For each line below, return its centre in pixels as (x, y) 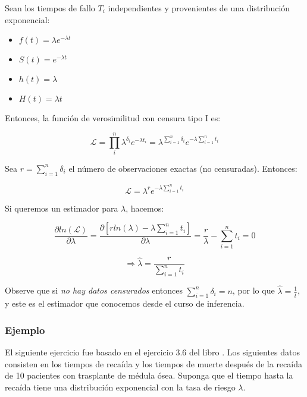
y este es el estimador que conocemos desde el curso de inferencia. (125, 303)
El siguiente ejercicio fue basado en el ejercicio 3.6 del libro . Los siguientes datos (152, 352)
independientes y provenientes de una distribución (199, 8)
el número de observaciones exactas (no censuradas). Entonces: (183, 168)
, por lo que (253, 290)
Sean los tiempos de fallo (50, 8)
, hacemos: (145, 208)
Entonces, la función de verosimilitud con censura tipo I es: (113, 118)
